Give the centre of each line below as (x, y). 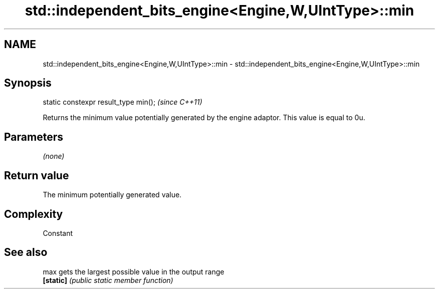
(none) (54, 156)
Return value (37, 175)
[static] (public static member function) (108, 280)
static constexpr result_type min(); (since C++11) (123, 102)
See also (26, 252)
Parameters (34, 137)
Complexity (34, 214)
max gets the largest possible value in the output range (134, 271)
